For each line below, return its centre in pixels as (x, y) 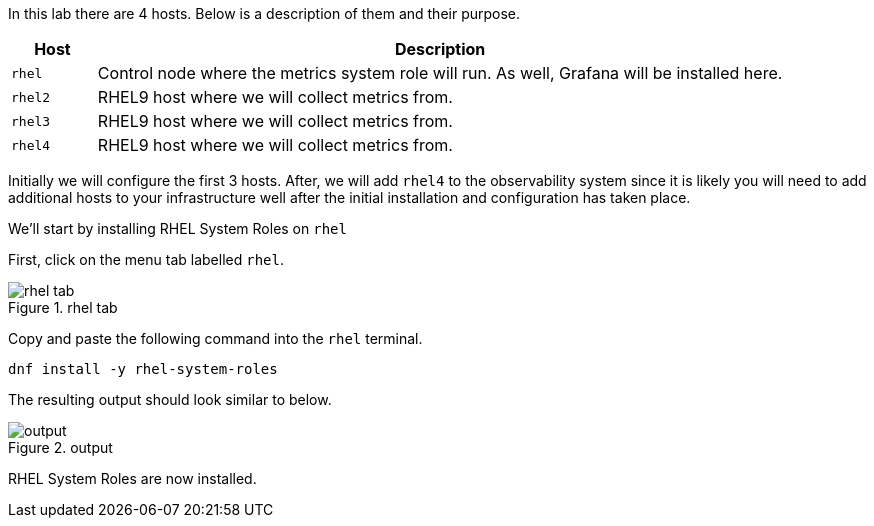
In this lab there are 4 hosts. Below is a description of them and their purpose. (264, 13)
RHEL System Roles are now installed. (132, 478)
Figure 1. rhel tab (63, 307)
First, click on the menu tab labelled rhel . (146, 259)
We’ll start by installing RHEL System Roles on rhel (177, 228)
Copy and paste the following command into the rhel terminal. (215, 338)
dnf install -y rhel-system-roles (143, 369)
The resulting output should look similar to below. (170, 399)
